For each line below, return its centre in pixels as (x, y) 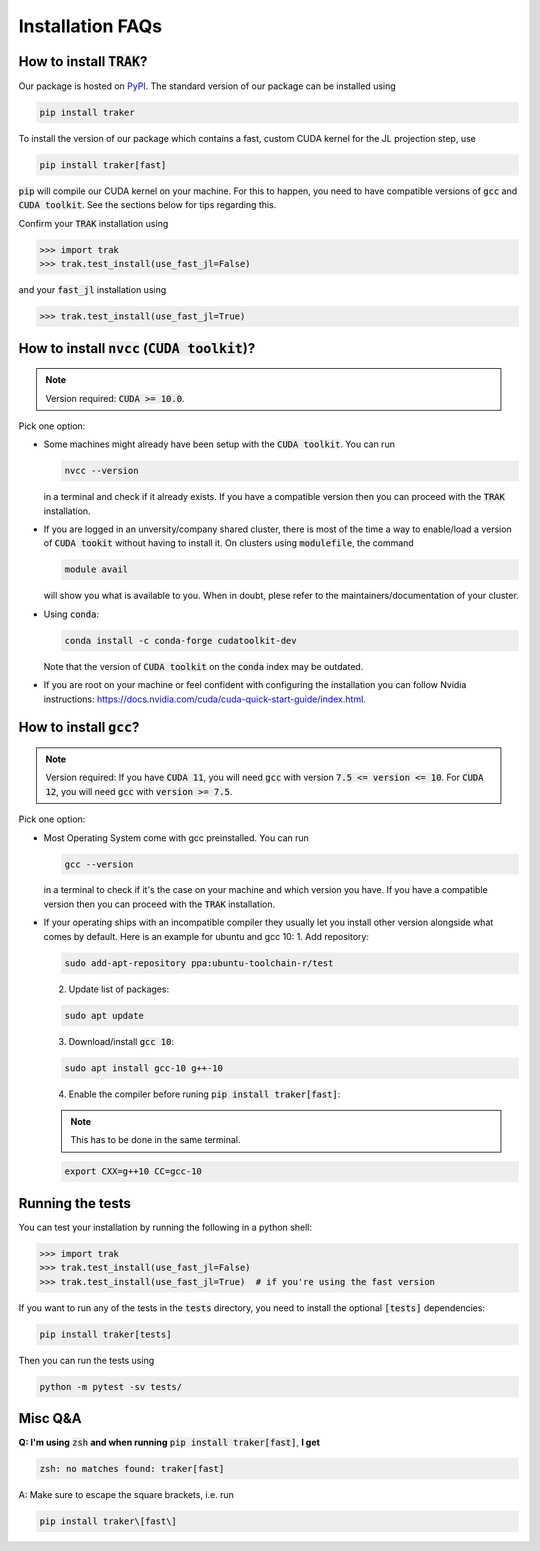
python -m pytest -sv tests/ (111, 1386)
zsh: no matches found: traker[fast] (132, 1469)
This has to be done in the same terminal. (155, 1140)
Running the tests (75, 1203)
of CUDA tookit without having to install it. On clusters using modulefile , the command (228, 543)
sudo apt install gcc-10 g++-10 (144, 1068)
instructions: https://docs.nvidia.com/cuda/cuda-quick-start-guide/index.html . (205, 699)
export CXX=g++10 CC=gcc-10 (133, 1171)
